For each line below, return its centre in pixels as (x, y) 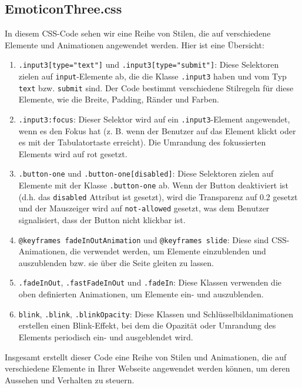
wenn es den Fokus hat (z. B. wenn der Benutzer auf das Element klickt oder (157, 130)
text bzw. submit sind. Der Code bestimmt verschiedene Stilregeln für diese (156, 87)
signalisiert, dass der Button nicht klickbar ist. (102, 220)
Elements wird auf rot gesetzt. (73, 153)
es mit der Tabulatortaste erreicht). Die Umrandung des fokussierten (142, 142)
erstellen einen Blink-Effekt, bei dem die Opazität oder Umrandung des (147, 325)
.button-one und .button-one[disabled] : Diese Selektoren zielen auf (146, 173)
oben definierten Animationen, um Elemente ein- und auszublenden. (141, 294)
